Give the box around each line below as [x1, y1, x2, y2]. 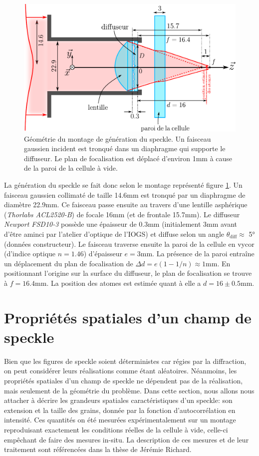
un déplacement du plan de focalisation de [4, 258, 133, 268]
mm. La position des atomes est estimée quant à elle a [35, 277, 201, 288]
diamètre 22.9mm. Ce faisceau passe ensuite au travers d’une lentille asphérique [4, 199, 248, 210]
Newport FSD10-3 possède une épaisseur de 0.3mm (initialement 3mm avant [4, 219, 238, 229]
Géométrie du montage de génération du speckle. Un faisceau [24, 133, 211, 144]
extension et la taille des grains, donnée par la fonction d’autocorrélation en [4, 404, 236, 415]
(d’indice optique [4, 248, 56, 259]
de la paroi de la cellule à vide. [24, 163, 118, 173]
